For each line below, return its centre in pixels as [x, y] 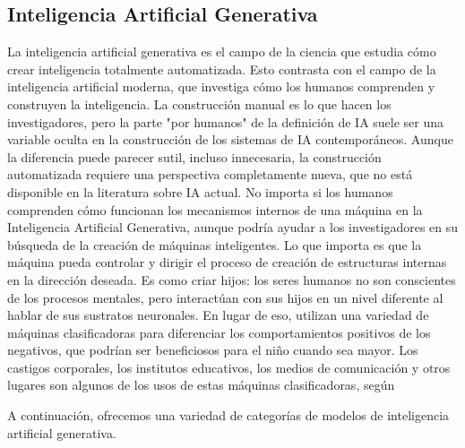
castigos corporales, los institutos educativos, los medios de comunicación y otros [229, 367]
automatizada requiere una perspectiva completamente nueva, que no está [210, 174]
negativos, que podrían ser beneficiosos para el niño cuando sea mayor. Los [213, 350]
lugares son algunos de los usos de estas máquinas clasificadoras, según [201, 385]
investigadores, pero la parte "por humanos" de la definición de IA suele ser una [226, 121]
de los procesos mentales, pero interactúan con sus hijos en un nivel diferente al [225, 297]
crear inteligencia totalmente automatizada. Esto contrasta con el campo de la [222, 69]
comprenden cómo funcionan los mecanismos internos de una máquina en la [215, 209]
